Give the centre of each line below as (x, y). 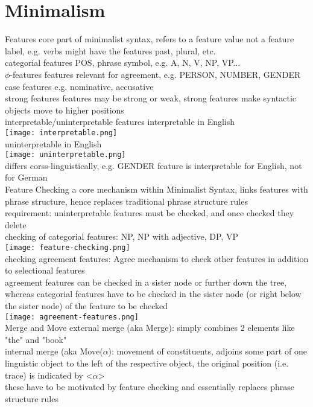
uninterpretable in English (53, 143)
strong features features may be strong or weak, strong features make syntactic (151, 98)
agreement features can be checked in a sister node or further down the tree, (146, 282)
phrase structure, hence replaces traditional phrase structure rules (126, 201)
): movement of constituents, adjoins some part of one (207, 351)
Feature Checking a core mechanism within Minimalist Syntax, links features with (156, 189)
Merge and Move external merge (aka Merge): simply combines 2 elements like (150, 328)
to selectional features (45, 270)
